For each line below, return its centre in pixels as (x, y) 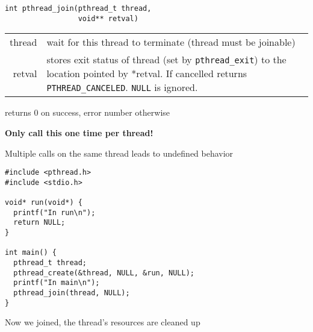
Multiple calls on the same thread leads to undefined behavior (119, 153)
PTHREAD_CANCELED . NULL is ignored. (122, 87)
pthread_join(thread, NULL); (72, 293)
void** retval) (108, 18)
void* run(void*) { (44, 203)
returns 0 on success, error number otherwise (88, 112)
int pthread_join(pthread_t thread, (78, 8)
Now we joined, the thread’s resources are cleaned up (103, 322)
